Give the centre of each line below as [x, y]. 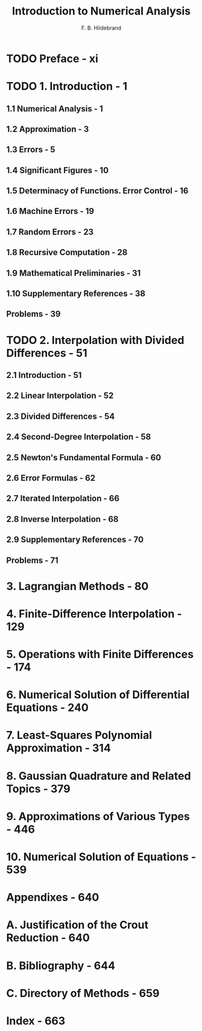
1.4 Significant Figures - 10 [58, 170]
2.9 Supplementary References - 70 [75, 540]
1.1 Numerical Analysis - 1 [55, 109]
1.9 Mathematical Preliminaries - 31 [74, 273]
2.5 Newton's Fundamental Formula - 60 [84, 457]
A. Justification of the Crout [77, 925]
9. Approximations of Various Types [98, 816]
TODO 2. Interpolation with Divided [95, 340]
